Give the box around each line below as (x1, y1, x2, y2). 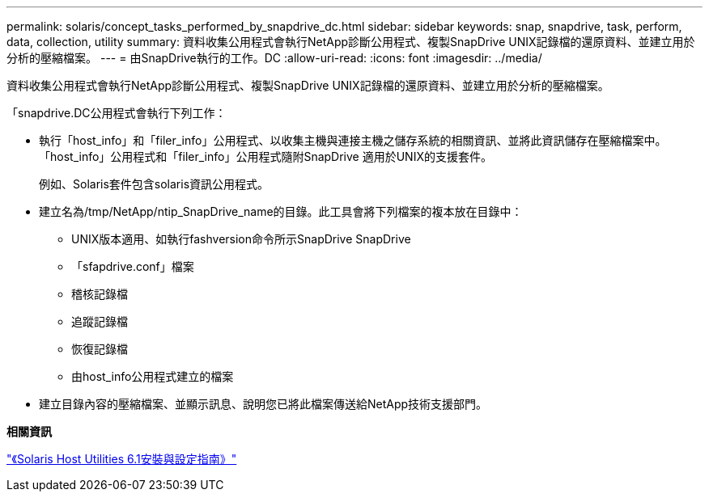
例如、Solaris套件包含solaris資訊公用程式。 (39, 177, 270, 191)
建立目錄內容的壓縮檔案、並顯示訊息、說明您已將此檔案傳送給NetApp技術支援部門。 (39, 397, 488, 411)
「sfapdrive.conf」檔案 (71, 260, 194, 273)
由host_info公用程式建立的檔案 (71, 369, 234, 383)
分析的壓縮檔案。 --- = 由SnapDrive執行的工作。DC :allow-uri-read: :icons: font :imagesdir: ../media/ (6, 51, 542, 65)
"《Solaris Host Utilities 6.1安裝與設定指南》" (6, 452, 237, 466)
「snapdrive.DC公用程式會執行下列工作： (6, 106, 227, 120)
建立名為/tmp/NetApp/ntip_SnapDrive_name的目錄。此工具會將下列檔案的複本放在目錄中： (39, 205, 523, 218)
